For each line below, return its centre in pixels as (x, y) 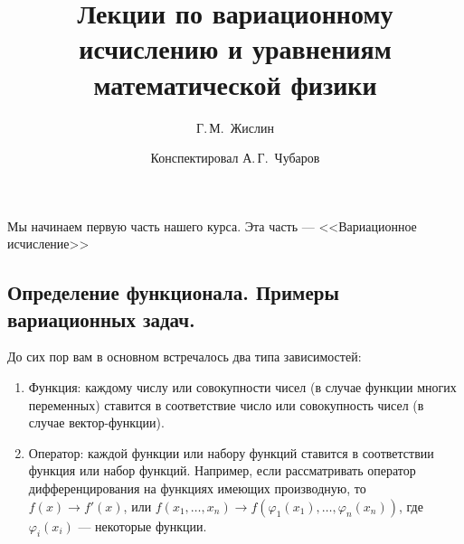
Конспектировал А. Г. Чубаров (235, 158)
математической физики (235, 84)
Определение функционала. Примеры (173, 292)
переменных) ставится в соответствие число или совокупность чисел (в (226, 404)
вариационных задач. (101, 319)
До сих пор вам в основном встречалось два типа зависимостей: (185, 356)
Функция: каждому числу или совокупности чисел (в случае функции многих (242, 387)
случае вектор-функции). (96, 422)
